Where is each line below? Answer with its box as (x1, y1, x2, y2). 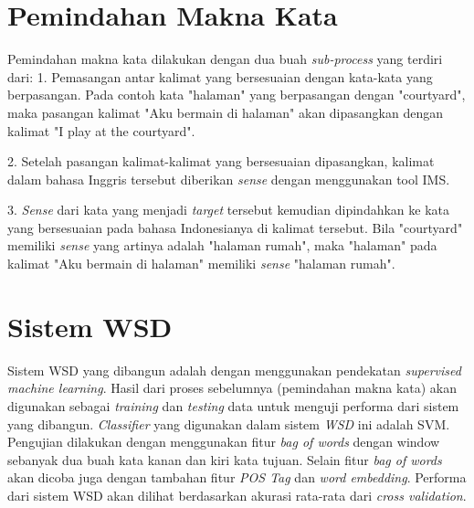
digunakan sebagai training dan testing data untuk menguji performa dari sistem (7, 396, 459, 415)
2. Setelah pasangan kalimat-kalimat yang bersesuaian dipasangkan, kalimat (7, 152, 435, 171)
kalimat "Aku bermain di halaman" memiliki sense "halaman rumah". (7, 254, 395, 273)
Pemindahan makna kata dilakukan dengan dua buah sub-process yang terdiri (7, 49, 443, 69)
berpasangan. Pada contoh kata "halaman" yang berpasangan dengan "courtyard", (7, 85, 466, 104)
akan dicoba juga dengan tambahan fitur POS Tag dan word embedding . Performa (7, 468, 467, 487)
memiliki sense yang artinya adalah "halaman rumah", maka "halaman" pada (7, 236, 437, 255)
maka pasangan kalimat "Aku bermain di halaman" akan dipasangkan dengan (7, 102, 444, 122)
